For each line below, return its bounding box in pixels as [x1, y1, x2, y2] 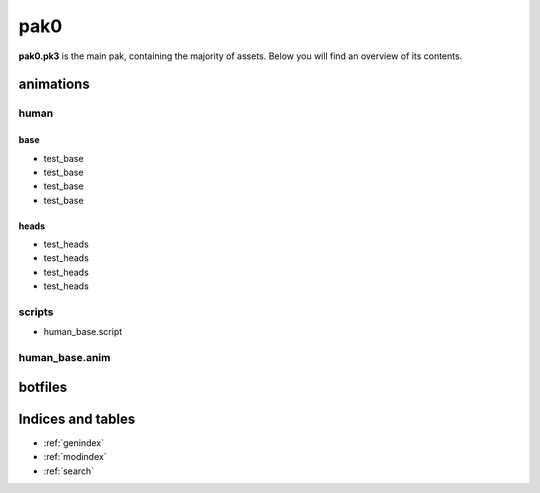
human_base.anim [18, 351, 111, 365]
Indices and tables [18, 410, 136, 427]
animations [18, 76, 90, 93]
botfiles [18, 378, 68, 395]
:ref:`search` [43, 465, 95, 477]
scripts [18, 305, 54, 319]
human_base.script [43, 326, 123, 338]
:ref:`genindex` [43, 436, 105, 449]
